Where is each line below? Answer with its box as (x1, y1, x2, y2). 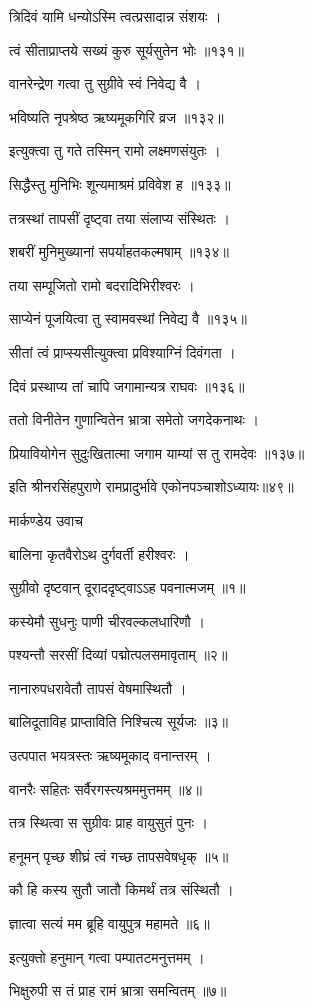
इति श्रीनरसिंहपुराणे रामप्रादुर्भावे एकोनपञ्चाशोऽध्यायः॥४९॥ (9, 476, 294, 497)
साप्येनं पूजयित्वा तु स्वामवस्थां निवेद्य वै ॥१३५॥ (9, 308, 247, 329)
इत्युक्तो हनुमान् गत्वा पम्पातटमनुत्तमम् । (9, 946, 205, 967)
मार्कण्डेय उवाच (9, 509, 83, 530)
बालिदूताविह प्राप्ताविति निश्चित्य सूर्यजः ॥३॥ (9, 711, 228, 732)
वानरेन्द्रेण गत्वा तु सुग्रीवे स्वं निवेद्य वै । (9, 73, 201, 94)
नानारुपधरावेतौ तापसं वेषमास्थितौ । (9, 677, 187, 698)
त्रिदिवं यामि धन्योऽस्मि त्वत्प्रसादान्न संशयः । (9, 6, 222, 26)
